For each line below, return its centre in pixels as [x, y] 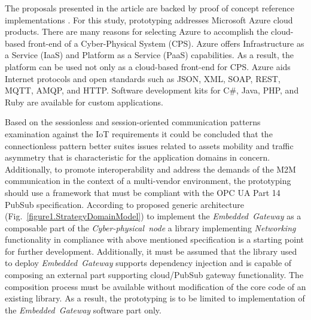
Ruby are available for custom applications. [84, 102]
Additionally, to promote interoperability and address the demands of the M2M [150, 169]
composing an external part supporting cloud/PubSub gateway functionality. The [154, 275]
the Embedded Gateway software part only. [83, 310]
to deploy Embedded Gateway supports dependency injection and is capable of [148, 263]
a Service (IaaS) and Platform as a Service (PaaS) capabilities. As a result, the [150, 55]
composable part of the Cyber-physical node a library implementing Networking [150, 227]
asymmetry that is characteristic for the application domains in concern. [138, 157]
